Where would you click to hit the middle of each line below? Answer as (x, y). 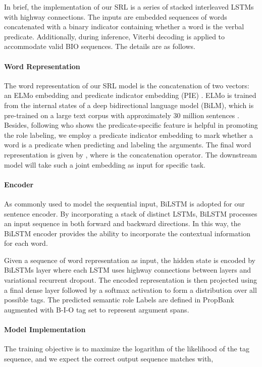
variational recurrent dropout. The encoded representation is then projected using (131, 280)
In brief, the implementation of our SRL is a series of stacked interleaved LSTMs (129, 7)
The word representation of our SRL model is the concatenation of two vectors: (127, 85)
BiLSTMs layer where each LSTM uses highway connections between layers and (128, 270)
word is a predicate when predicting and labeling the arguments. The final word (128, 145)
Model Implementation (45, 329)
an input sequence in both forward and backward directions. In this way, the (122, 223)
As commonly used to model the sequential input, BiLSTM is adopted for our (124, 203)
